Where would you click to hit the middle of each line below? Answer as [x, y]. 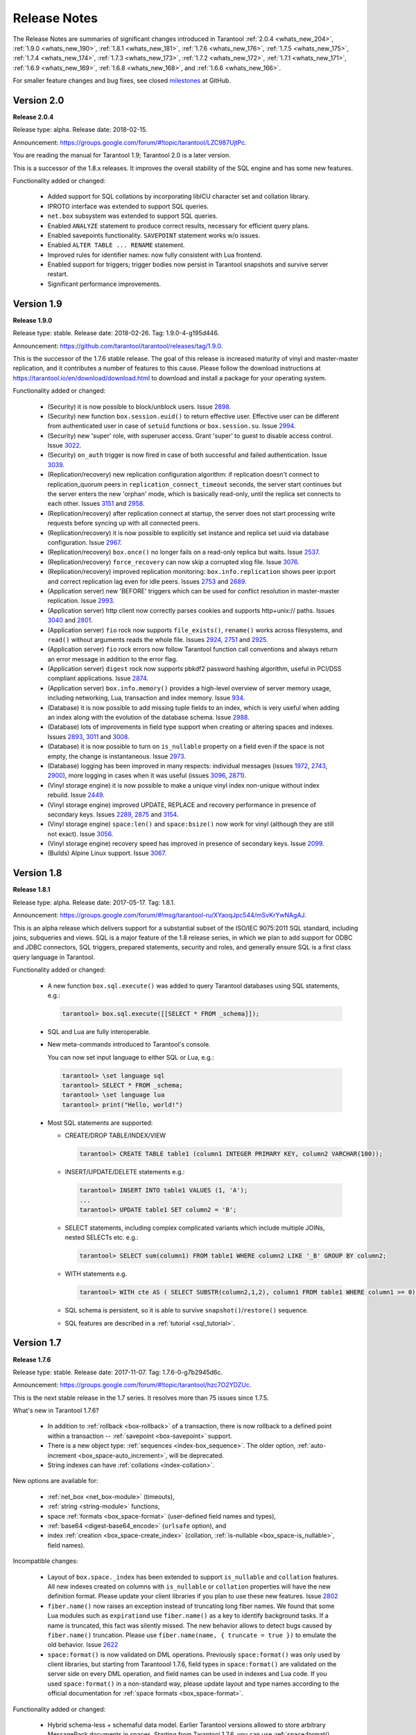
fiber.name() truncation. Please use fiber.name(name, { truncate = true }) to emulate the [192, 1635]
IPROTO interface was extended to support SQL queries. [128, 206]
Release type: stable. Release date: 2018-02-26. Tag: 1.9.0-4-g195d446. [116, 333]
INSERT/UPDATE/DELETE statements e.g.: [125, 1172]
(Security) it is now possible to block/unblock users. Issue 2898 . [139, 407]
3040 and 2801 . [70, 620]
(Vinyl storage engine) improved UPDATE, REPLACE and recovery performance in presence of [182, 804]
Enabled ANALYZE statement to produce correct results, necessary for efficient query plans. [179, 226]
